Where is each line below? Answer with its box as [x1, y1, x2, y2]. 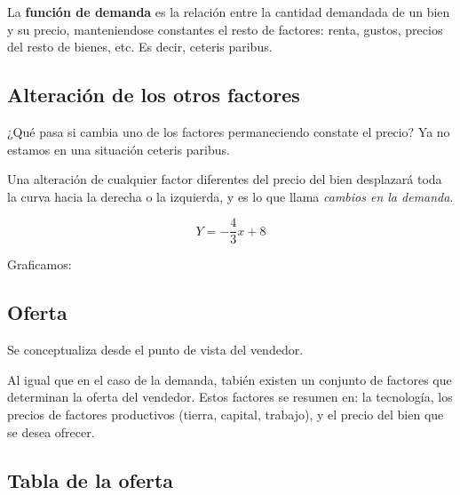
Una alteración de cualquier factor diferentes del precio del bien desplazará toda [7, 170, 442, 188]
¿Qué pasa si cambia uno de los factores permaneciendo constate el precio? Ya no [7, 122, 450, 140]
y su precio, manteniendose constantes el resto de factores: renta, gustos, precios [7, 20, 443, 38]
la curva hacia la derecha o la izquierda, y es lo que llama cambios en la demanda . [7, 187, 454, 205]
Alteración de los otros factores [7, 81, 300, 108]
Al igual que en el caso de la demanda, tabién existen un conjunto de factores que [7, 370, 452, 388]
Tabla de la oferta [7, 466, 174, 493]
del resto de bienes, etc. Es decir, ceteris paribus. [7, 37, 273, 56]
